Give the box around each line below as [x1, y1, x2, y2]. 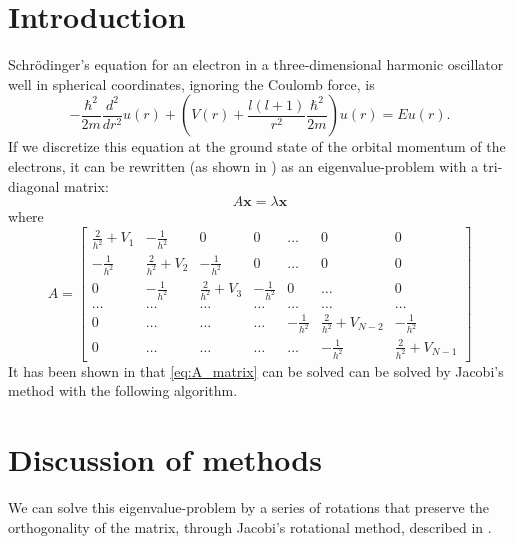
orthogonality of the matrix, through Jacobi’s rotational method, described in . [8, 516, 492, 537]
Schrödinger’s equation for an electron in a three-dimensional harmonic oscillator [8, 54, 504, 75]
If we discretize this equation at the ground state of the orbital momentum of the [8, 136, 506, 157]
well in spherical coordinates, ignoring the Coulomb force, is [8, 73, 375, 94]
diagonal [8, 175, 60, 196]
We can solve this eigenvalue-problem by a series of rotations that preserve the [8, 497, 489, 518]
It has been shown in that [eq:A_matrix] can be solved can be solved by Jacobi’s [8, 360, 504, 381]
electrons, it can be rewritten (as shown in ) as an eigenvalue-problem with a [8, 155, 479, 176]
